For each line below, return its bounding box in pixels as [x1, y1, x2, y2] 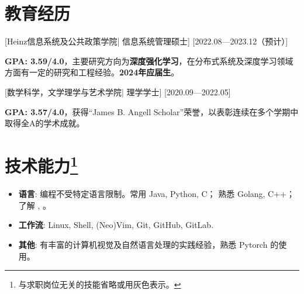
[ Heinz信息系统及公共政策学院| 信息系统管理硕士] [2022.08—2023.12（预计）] [5, 35, 288, 47]
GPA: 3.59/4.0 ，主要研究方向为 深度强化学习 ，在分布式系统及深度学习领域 [5, 54, 293, 67]
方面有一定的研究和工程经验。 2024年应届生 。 [5, 66, 179, 78]
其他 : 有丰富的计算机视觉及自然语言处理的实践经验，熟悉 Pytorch [18, 238, 268, 250]
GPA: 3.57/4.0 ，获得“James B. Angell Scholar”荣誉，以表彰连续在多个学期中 [5, 105, 299, 117]
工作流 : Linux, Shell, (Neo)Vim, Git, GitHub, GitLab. [18, 219, 214, 231]
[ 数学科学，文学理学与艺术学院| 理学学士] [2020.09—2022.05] [5, 85, 231, 98]
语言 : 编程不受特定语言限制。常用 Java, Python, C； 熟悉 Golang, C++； [18, 188, 295, 200]
